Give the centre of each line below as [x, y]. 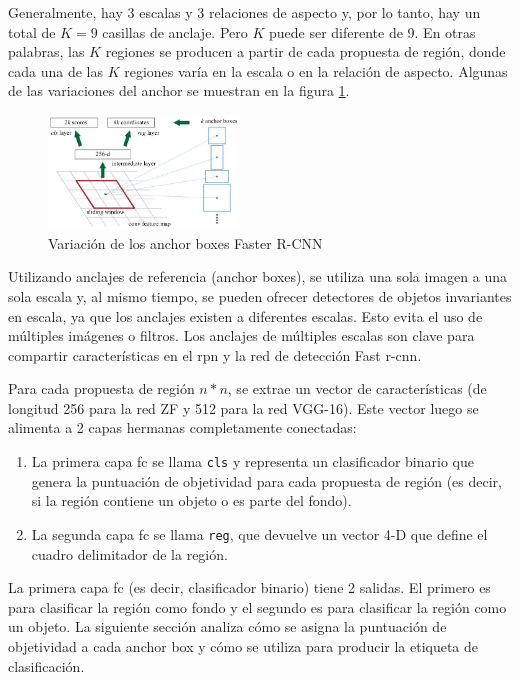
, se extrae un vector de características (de [357, 388]
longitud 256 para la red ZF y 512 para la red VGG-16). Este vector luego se [243, 407]
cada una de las [55, 70]
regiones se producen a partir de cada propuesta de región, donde [305, 51]
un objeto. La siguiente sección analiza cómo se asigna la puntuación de [227, 626]
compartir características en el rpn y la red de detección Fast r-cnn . [215, 354]
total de [32, 31]
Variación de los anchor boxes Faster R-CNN [185, 242]
